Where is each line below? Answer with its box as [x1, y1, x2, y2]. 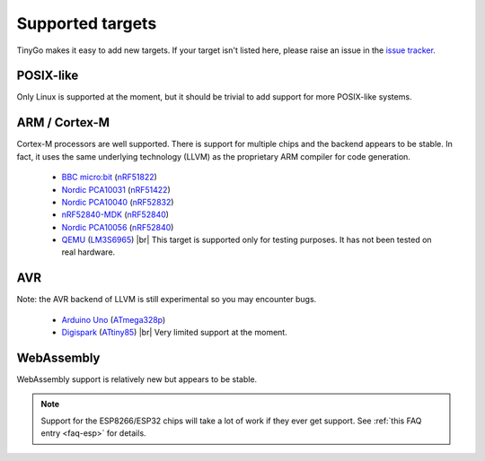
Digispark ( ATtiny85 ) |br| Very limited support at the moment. [61, 327, 287, 338]
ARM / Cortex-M [16, 115, 110, 130]
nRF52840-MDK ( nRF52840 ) [61, 209, 170, 220]
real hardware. [61, 247, 116, 257]
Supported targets [16, 13, 157, 33]
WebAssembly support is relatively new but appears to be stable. [16, 374, 258, 385]
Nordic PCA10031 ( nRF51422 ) [61, 184, 171, 195]
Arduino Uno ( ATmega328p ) [61, 314, 166, 325]
